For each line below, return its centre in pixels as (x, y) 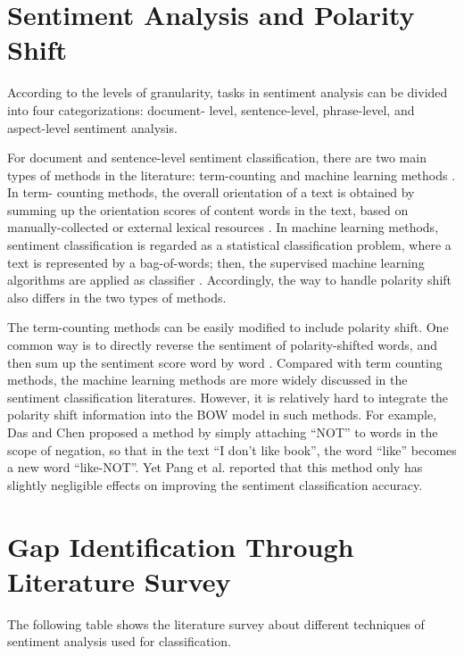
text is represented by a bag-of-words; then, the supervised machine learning (216, 262)
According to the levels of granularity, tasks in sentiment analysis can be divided (228, 92)
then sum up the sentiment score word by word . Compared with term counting (225, 362)
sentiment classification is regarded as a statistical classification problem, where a (229, 245)
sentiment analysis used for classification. (119, 641)
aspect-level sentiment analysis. (92, 127)
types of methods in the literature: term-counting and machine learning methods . (232, 174)
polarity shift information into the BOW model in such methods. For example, (222, 415)
